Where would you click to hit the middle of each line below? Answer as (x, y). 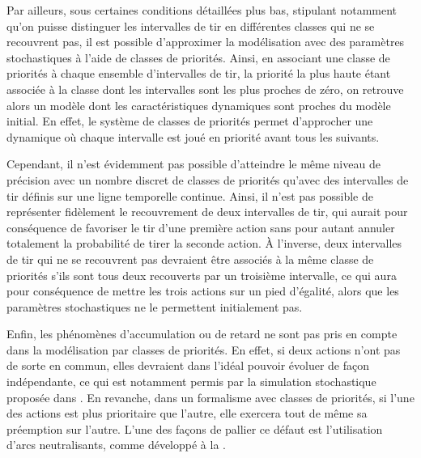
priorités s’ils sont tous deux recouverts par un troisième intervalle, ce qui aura (202, 275)
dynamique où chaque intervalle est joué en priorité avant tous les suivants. (193, 136)
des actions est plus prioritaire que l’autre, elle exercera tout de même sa (187, 413)
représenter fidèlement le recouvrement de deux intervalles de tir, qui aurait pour (207, 212)
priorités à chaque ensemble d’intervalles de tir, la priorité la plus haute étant (199, 73)
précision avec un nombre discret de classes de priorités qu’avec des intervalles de (208, 179)
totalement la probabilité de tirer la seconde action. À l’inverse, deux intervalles (204, 243)
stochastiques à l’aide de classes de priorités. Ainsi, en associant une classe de (198, 57)
